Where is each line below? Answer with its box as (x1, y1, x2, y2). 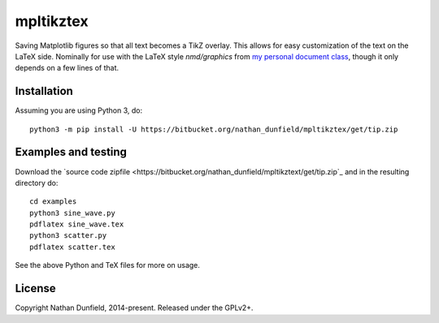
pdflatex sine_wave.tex (29, 220, 124, 229)
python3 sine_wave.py (29, 208, 115, 217)
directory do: (15, 178, 59, 187)
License (15, 282, 56, 295)
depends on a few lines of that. (15, 63, 120, 73)
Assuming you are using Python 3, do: (15, 106, 143, 115)
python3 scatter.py (29, 231, 107, 240)
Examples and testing (15, 145, 128, 159)
